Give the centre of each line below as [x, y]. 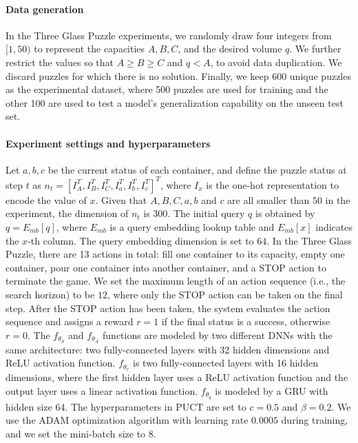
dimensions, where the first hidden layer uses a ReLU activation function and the [177, 377]
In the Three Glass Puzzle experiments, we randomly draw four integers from [169, 35]
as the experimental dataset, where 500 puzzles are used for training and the [167, 89]
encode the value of [46, 199]
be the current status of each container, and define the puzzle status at [197, 169]
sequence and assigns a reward [70, 321]
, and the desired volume [230, 49]
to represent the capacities [89, 49]
